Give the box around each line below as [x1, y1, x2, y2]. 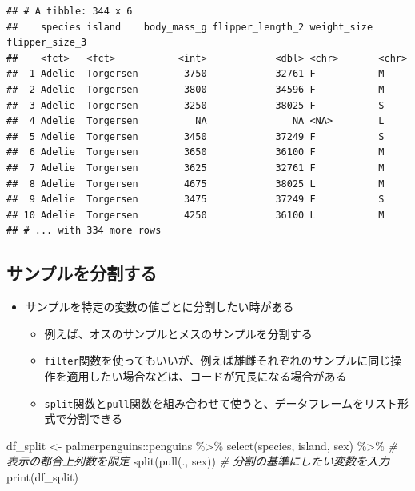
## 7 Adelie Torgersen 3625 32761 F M [6, 162, 385, 174]
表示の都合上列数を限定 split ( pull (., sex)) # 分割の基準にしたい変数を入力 [6, 453, 390, 469]
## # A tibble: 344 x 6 [6, 6, 133, 17]
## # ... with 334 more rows [6, 225, 162, 237]
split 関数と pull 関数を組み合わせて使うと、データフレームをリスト [44, 394, 398, 411]
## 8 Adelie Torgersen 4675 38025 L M [6, 178, 385, 190]
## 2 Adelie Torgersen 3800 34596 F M [6, 83, 385, 95]
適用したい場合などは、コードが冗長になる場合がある [66, 367, 347, 384]
